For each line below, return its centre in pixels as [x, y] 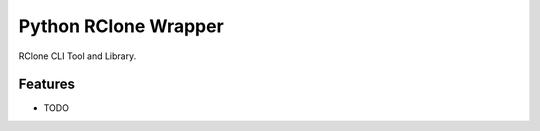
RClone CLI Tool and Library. [77, 56]
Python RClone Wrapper [121, 26]
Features [46, 84]
